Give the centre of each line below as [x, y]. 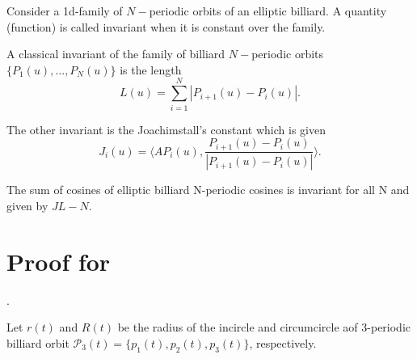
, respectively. [283, 342]
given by [27, 206]
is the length [151, 69]
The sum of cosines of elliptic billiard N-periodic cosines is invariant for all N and [208, 190]
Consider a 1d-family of [65, 11]
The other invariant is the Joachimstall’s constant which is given [166, 129]
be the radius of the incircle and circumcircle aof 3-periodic [264, 327]
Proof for [59, 261]
